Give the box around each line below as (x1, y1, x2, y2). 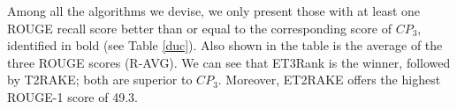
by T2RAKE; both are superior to (7, 70, 193, 89)
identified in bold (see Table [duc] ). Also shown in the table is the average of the (7, 36, 443, 54)
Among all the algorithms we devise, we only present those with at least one (7, 2, 421, 19)
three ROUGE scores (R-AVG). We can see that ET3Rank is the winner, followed (7, 53, 451, 71)
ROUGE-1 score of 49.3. (7, 87, 138, 105)
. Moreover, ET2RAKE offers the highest (217, 70, 441, 89)
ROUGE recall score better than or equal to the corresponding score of (7, 18, 392, 37)
